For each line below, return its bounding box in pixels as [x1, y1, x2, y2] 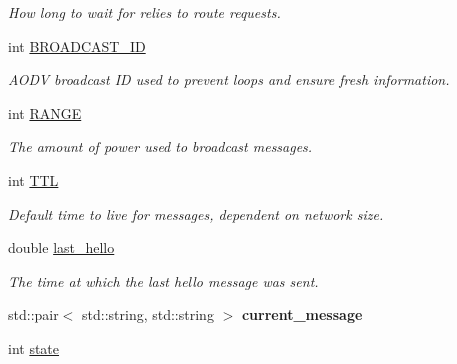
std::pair [8, 304, 59, 325]
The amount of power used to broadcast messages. [8, 136, 313, 157]
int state [8, 337, 60, 358]
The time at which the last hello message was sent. [8, 270, 319, 291]
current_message [241, 304, 363, 325]
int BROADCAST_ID [8, 35, 146, 56]
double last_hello [8, 237, 115, 258]
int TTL [8, 169, 59, 190]
